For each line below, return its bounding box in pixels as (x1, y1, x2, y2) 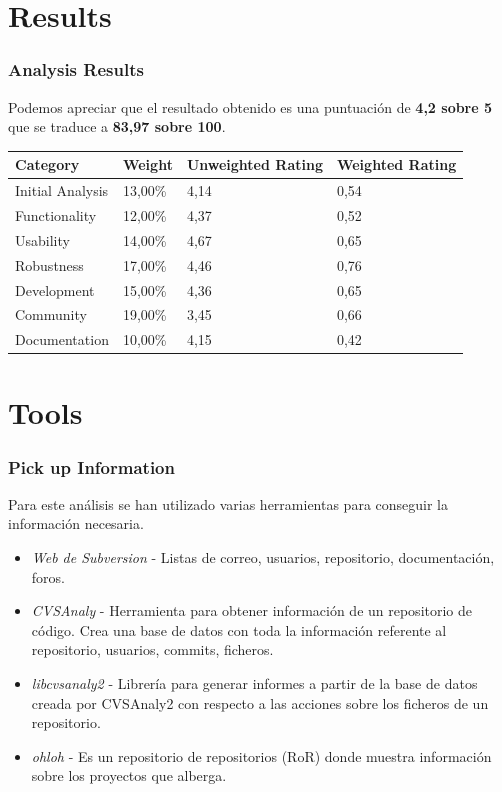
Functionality (15, 204, 97, 225)
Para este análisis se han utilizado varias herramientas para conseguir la (8, 493, 449, 514)
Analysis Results (8, 57, 144, 82)
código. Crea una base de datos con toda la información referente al (31, 619, 447, 640)
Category (15, 154, 80, 175)
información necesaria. (8, 513, 144, 534)
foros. (31, 566, 65, 587)
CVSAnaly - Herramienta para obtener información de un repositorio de (31, 600, 473, 621)
